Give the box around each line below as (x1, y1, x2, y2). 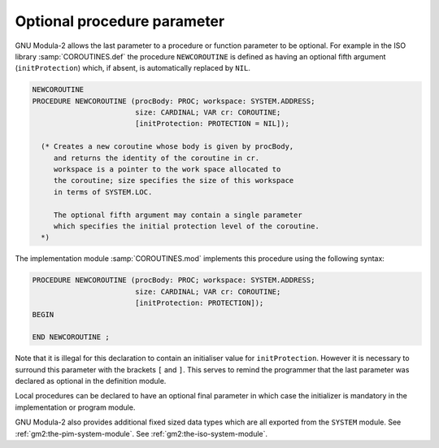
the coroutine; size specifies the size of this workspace (53, 176, 294, 185)
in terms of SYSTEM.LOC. (53, 187, 153, 197)
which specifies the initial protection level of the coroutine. (53, 222, 320, 231)
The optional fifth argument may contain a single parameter (53, 210, 302, 220)
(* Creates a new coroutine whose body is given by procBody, (41, 142, 294, 151)
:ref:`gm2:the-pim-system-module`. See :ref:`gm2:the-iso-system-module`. (15, 428, 268, 438)
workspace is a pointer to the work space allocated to (53, 165, 281, 174)
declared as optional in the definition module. (15, 376, 167, 386)
